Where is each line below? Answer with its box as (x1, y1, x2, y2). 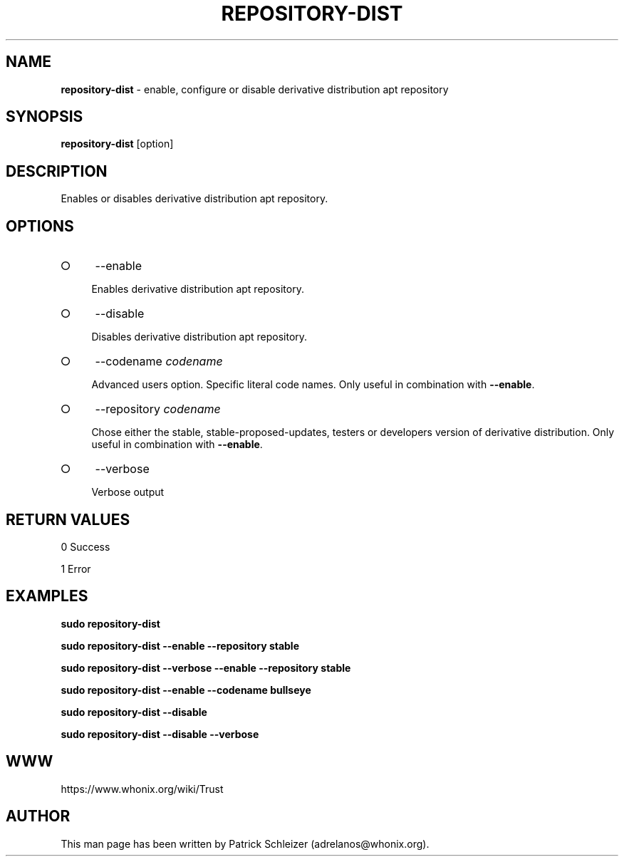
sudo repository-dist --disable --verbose (61, 727, 259, 740)
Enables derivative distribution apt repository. (91, 283, 304, 296)
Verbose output (91, 486, 165, 499)
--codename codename (95, 354, 223, 369)
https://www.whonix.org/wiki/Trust (61, 782, 224, 795)
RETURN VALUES (6, 510, 130, 529)
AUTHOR (6, 807, 71, 826)
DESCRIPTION (6, 162, 108, 180)
